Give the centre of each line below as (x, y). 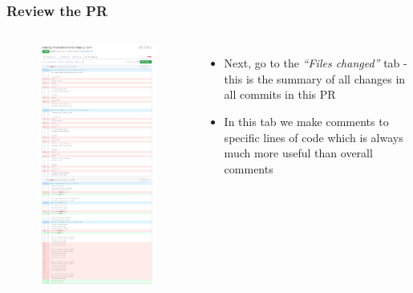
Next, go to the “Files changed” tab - (316, 63)
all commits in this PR (280, 94)
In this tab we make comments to (306, 121)
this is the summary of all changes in (315, 78)
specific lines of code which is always (314, 137)
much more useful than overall (298, 153)
